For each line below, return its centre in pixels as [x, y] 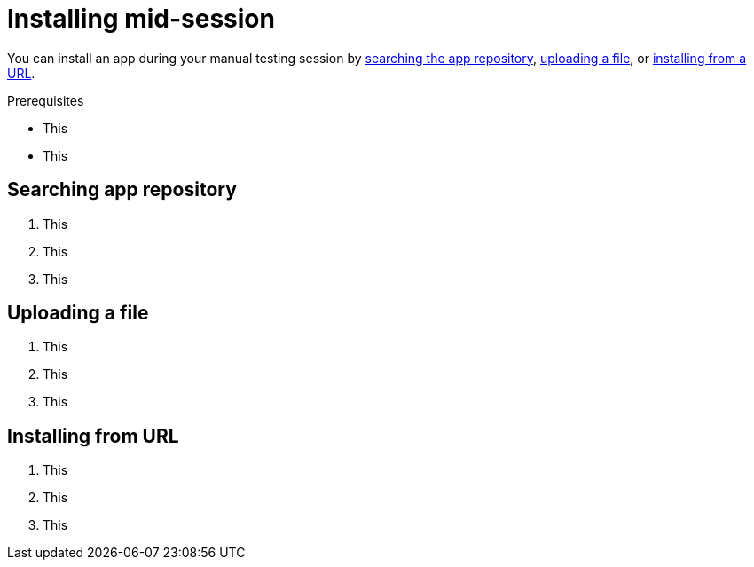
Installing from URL [93, 436]
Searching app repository [122, 190]
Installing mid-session [141, 19]
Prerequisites [46, 100]
